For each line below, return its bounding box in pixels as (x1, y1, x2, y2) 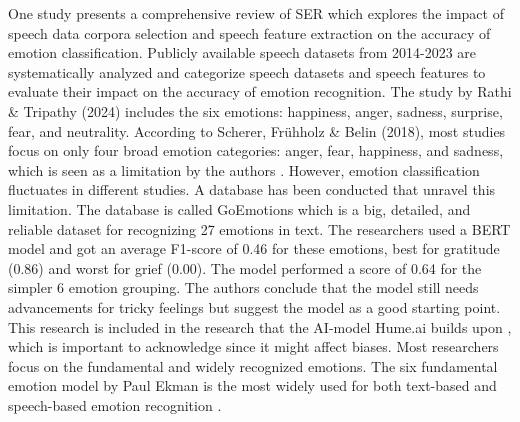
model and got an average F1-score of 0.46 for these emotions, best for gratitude (8, 238, 500, 259)
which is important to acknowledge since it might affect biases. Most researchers (8, 336, 499, 357)
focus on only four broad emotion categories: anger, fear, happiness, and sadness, (8, 140, 504, 161)
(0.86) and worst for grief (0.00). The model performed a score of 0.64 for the (8, 257, 482, 278)
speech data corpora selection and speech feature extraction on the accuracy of (8, 22, 491, 43)
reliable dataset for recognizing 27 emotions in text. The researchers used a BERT (8, 218, 511, 239)
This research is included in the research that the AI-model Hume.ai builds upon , (8, 316, 512, 337)
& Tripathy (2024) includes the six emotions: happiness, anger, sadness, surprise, (8, 100, 503, 121)
